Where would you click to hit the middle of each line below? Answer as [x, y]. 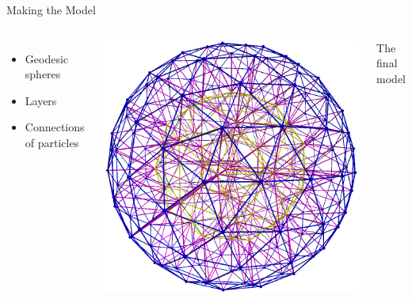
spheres [43, 74]
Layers [41, 100]
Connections [55, 127]
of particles [52, 142]
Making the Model [51, 9]
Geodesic [47, 58]
